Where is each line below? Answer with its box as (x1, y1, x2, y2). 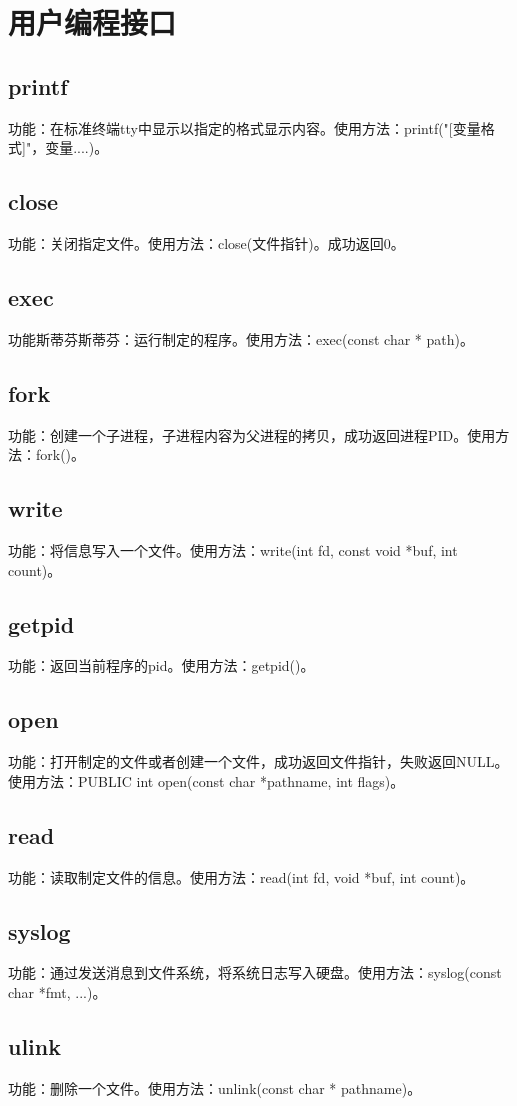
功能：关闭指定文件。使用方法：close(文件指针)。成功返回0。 (8, 232, 405, 253)
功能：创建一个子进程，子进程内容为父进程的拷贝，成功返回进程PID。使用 (8, 424, 496, 445)
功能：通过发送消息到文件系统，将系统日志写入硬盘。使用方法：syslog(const (8, 962, 502, 983)
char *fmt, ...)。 (8, 981, 107, 1002)
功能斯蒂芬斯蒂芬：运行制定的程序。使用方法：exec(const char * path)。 (8, 328, 474, 349)
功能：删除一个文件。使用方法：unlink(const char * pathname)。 (8, 1077, 422, 1098)
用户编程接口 (8, 2, 177, 43)
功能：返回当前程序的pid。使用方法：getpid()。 (8, 655, 315, 676)
